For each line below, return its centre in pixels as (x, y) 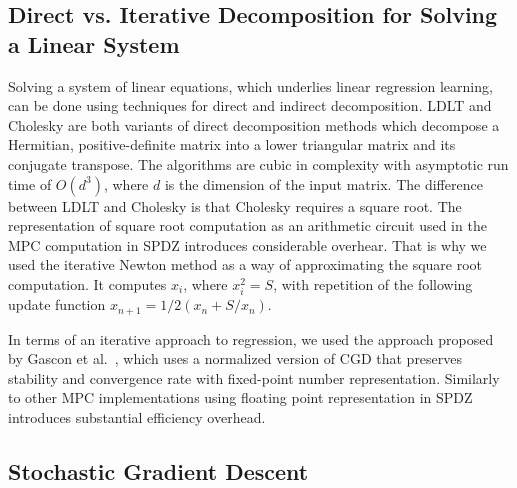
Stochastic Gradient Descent (158, 470)
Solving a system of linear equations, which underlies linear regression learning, (250, 85)
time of (30, 183)
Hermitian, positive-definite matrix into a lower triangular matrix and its (232, 144)
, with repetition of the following (373, 283)
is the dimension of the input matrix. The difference (323, 183)
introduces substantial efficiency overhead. (137, 416)
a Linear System (94, 43)
